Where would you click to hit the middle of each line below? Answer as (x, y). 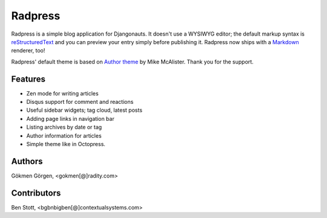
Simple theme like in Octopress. (66, 144)
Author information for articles (64, 135)
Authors (27, 161)
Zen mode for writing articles (63, 93)
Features (28, 79)
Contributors (36, 193)
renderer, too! (28, 51)
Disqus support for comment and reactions (80, 102)
